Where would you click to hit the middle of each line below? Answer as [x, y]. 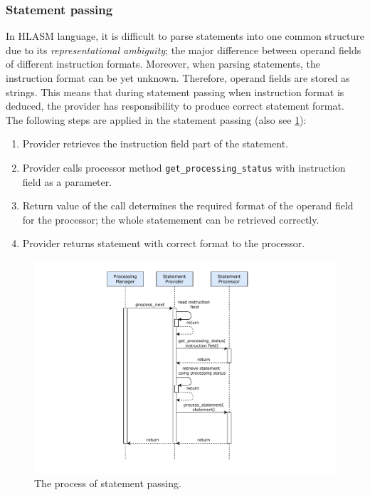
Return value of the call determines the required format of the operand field [188, 205]
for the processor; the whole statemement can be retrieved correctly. [171, 219]
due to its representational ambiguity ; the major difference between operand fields [184, 49]
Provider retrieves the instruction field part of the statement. [155, 144]
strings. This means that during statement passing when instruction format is [175, 92]
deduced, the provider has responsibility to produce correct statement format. [175, 106]
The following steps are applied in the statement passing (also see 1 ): [156, 119]
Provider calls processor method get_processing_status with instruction [184, 167]
